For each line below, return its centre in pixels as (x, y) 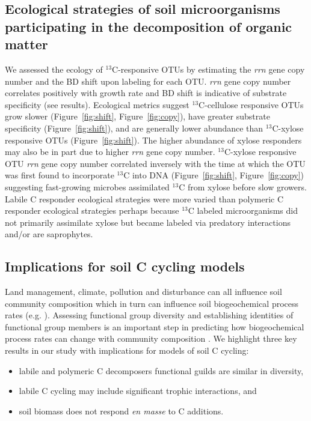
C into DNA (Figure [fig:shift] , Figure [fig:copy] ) (214, 175)
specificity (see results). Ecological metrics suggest (97, 104)
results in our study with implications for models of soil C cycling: (127, 350)
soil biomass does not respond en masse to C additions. (121, 410)
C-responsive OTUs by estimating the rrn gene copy (208, 69)
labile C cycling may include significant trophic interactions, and (138, 391)
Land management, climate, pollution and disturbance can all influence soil (143, 292)
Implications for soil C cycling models (125, 266)
